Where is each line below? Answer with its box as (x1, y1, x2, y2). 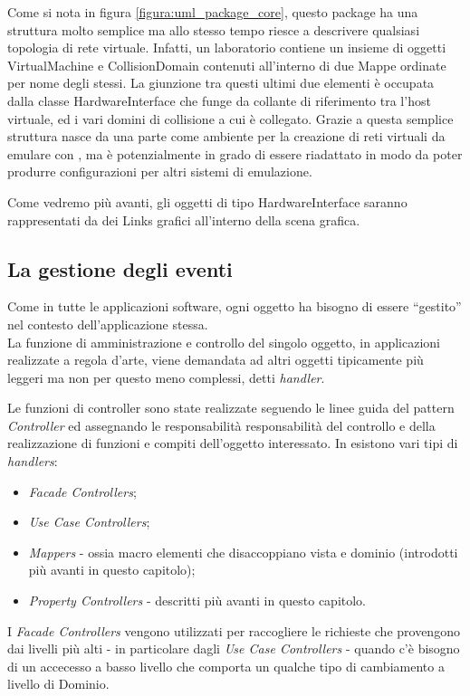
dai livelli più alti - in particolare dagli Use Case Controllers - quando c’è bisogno (7, 639, 460, 658)
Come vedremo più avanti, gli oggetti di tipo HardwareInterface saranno (7, 192, 408, 211)
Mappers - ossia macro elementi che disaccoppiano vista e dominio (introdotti (28, 542, 458, 561)
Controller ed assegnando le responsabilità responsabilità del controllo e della (7, 415, 436, 434)
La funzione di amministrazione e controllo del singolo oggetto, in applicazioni (7, 332, 441, 351)
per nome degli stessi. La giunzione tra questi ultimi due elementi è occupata (7, 73, 435, 92)
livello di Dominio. (7, 674, 110, 693)
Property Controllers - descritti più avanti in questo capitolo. (28, 591, 367, 610)
